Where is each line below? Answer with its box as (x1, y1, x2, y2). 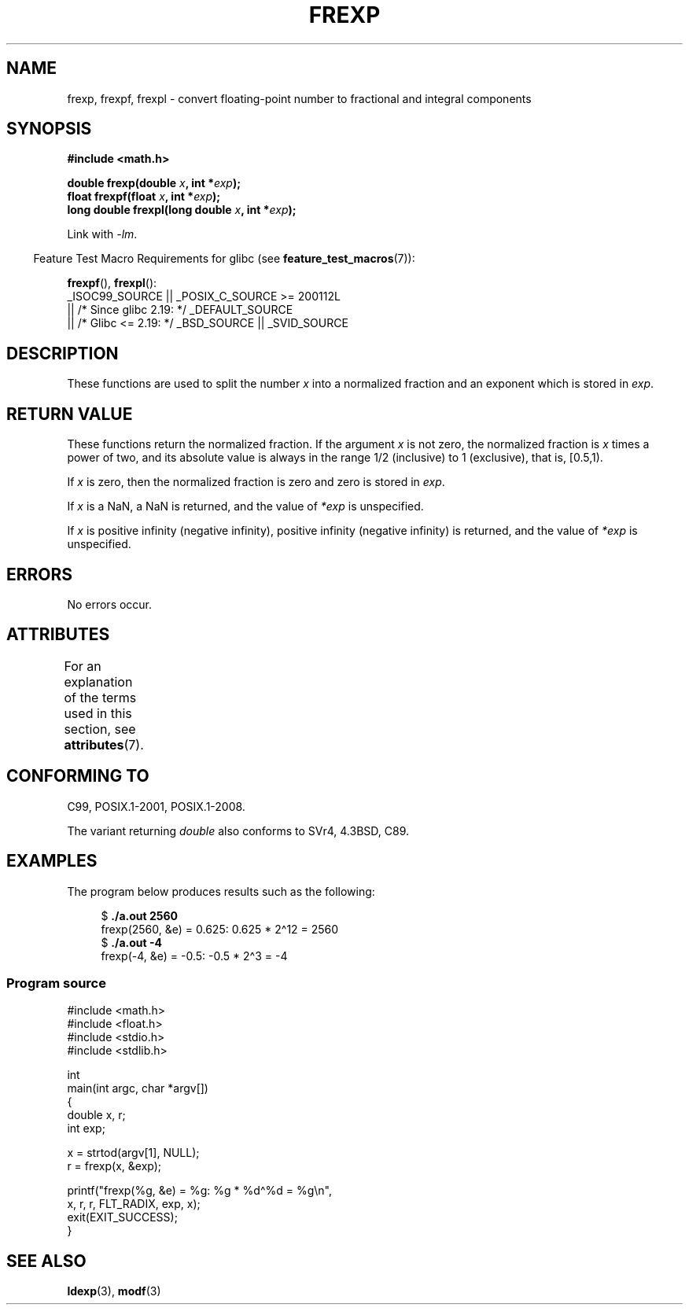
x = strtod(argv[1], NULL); (67, 1146, 200, 1160)
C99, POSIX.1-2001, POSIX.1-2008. (67, 799, 245, 813)
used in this (64, 705, 132, 721)
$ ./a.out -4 (101, 935, 162, 949)
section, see (64, 720, 136, 737)
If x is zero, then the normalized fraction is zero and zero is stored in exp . (67, 475, 445, 489)
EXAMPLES (6, 851, 98, 871)
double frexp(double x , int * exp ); (67, 176, 241, 190)
